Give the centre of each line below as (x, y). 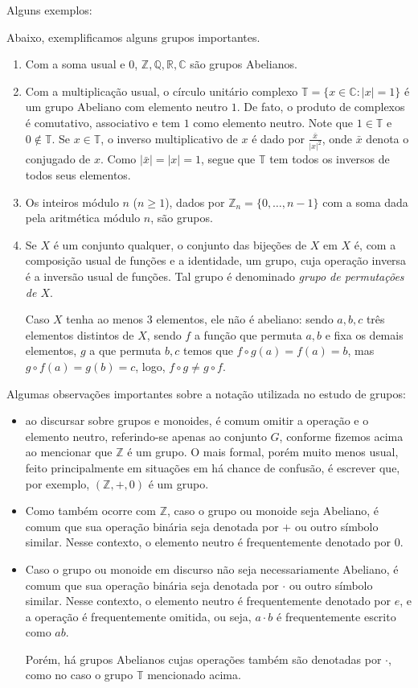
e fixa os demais (364, 334)
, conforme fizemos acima (341, 436)
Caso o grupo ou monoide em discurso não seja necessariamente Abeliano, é (212, 569)
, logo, (150, 366)
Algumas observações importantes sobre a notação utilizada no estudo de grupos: (206, 393)
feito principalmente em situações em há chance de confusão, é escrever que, (213, 467)
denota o (387, 138)
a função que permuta (248, 334)
